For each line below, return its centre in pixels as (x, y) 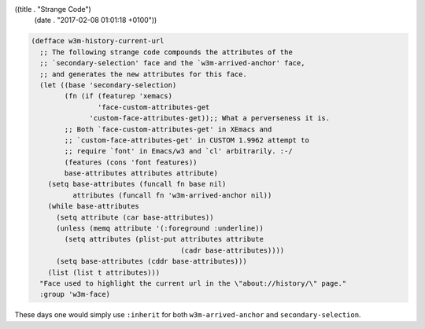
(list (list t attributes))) (104, 272)
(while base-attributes (93, 206)
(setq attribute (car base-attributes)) (135, 217)
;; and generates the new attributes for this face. (143, 74)
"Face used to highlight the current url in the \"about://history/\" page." (193, 283)
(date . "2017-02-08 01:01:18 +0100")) (96, 20)
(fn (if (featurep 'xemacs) (118, 96)
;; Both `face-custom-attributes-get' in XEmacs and (168, 129)
